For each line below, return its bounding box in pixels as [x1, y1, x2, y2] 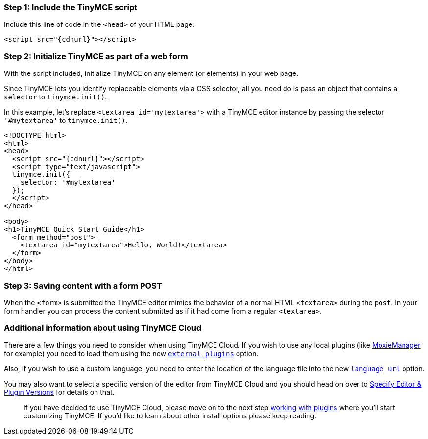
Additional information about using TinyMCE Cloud [4, 323, 202, 333]
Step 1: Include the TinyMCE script [4, 2, 138, 12]
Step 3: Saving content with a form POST [4, 280, 162, 291]
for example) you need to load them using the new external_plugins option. [4, 349, 259, 358]
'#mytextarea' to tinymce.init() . [4, 116, 128, 125]
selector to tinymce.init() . [4, 93, 107, 101]
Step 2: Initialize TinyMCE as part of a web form [4, 51, 188, 61]
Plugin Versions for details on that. [4, 388, 115, 396]
